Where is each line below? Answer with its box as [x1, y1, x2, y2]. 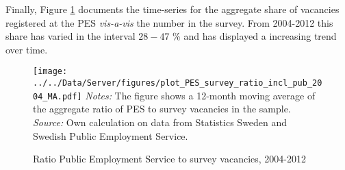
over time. [5, 42, 48, 56]
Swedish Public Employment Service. [33, 128, 188, 143]
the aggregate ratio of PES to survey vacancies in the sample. [33, 101, 291, 116]
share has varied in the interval [5, 29, 136, 43]
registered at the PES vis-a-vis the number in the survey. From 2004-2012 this [5, 15, 333, 29]
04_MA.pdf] [33, 91, 82, 101]
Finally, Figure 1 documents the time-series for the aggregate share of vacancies [5, 2, 340, 16]
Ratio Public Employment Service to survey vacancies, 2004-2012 [33, 151, 307, 166]
